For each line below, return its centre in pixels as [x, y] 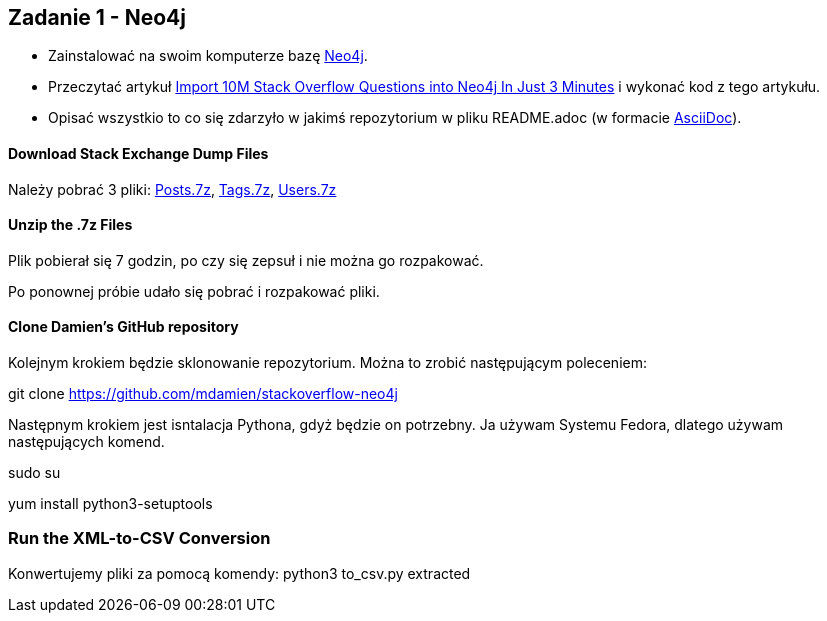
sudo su [34, 473]
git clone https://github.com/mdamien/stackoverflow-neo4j [203, 394]
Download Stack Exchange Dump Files [138, 154]
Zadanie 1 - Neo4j [97, 17]
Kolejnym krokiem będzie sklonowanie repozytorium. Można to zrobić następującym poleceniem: [327, 363]
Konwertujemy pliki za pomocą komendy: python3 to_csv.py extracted [239, 573]
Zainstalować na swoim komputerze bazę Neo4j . [208, 56]
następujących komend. [86, 442]
